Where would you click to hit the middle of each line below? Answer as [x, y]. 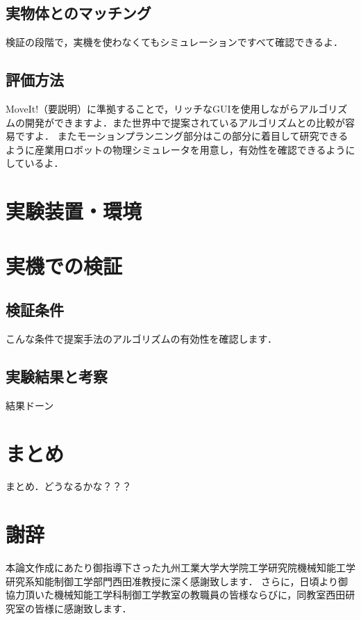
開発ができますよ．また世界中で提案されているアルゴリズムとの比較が [185, 122]
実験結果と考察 [57, 376]
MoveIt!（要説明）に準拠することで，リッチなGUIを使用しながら [152, 108]
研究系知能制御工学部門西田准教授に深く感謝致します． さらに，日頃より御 [177, 581]
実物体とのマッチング [78, 13]
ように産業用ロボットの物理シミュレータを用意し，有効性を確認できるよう [176, 149]
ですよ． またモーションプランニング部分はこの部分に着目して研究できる [182, 136]
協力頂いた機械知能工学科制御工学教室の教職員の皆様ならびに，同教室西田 [176, 595]
